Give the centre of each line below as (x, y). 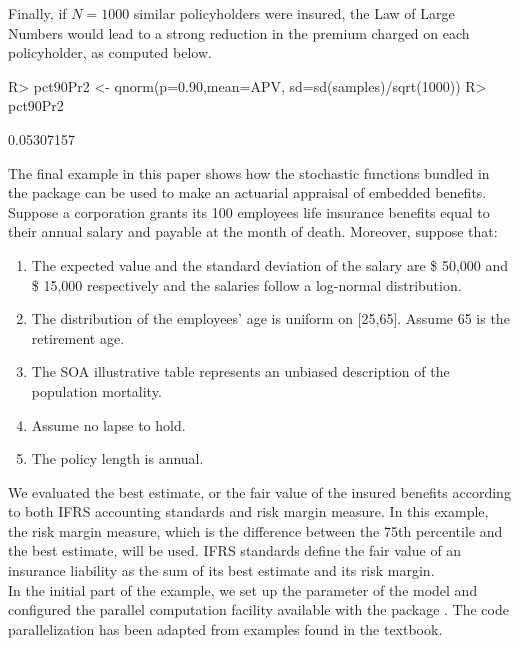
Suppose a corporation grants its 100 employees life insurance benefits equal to (249, 211)
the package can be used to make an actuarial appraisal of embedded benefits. (247, 192)
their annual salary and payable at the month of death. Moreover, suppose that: (253, 231)
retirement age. (78, 337)
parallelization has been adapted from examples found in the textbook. (225, 628)
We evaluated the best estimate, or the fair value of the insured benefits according (259, 491)
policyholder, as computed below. (110, 52)
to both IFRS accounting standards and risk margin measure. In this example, (248, 511)
